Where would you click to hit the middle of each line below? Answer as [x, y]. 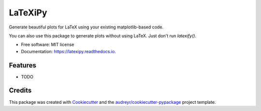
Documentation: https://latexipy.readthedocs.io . [68, 51]
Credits [20, 90]
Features [22, 65]
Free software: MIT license [48, 45]
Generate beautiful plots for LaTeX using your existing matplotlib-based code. [86, 27]
